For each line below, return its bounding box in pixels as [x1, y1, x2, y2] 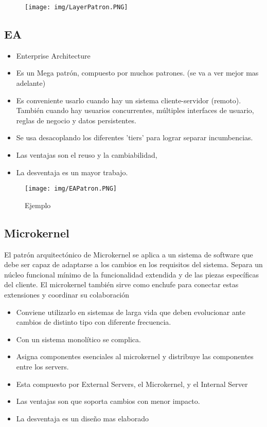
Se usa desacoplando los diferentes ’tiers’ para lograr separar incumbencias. [16, 132, 253, 143]
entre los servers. [16, 361, 69, 372]
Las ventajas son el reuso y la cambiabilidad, [16, 150, 157, 160]
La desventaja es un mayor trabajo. [16, 166, 128, 177]
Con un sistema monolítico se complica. [16, 333, 141, 344]
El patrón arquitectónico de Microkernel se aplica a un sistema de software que [4, 249, 253, 259]
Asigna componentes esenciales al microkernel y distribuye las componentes [16, 351, 254, 362]
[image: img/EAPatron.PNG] [25, 185, 117, 193]
